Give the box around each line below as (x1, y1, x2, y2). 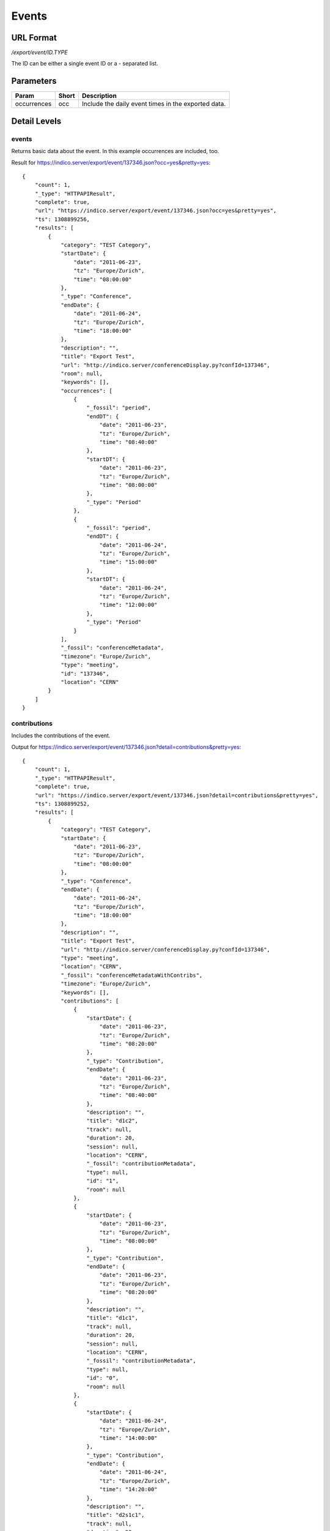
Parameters (11, 76, 57, 86)
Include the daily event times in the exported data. (81, 100, 226, 108)
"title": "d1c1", (86, 1314, 139, 1322)
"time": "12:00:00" (99, 601, 158, 609)
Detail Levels (11, 116, 62, 126)
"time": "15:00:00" (99, 559, 158, 566)
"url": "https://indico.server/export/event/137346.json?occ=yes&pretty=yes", (34, 207, 277, 214)
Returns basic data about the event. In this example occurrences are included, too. (11, 148, 219, 155)
